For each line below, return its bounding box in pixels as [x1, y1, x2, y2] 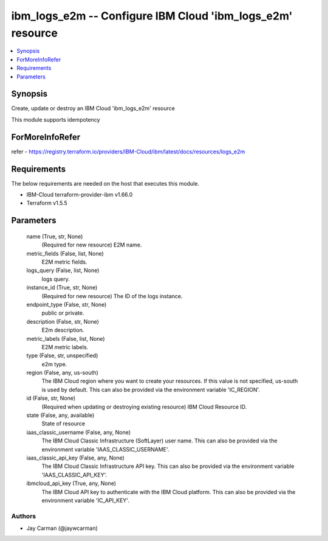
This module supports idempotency [11, 116, 100, 123]
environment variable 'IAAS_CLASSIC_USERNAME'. [41, 445, 169, 453]
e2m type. [41, 360, 67, 368]
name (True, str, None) [26, 232, 83, 240]
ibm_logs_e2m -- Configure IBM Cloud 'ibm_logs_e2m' [11, 9, 293, 23]
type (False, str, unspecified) [26, 352, 98, 359]
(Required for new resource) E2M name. [41, 241, 142, 249]
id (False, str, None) [26, 394, 76, 402]
